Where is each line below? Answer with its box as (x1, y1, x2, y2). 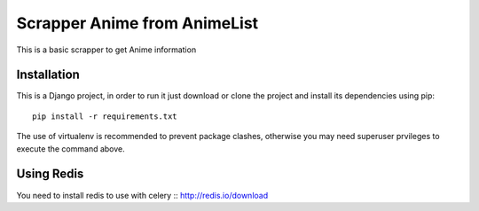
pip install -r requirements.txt (32, 111, 177, 121)
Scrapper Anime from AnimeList (16, 13, 259, 33)
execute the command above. (16, 143, 126, 154)
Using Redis (16, 167, 84, 182)
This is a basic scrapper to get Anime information (16, 44, 197, 55)
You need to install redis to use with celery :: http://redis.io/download (16, 190, 269, 200)
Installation (16, 67, 80, 82)
